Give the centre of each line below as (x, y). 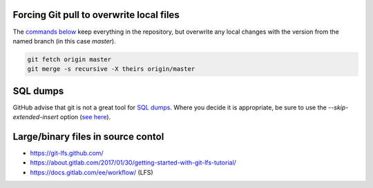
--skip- (338, 107)
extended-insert (36, 117)
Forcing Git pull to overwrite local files (96, 15)
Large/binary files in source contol (88, 137)
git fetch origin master (69, 59)
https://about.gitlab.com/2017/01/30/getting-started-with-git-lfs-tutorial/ (133, 163)
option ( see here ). (85, 117)
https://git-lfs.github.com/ (67, 153)
